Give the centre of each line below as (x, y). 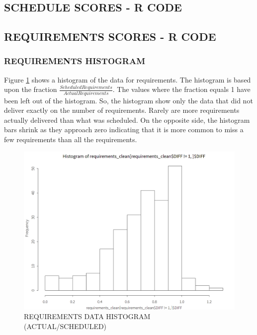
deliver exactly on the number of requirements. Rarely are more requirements (122, 110)
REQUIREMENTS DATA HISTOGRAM (87, 316)
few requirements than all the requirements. (71, 139)
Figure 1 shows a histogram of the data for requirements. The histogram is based (128, 79)
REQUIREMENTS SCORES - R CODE (110, 37)
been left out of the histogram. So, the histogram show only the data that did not (128, 100)
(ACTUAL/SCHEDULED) (65, 326)
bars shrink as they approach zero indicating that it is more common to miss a (124, 129)
